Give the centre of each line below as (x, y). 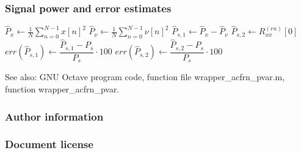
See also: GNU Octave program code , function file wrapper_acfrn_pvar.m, (145, 77)
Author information (54, 116)
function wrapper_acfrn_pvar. (62, 88)
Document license (49, 144)
